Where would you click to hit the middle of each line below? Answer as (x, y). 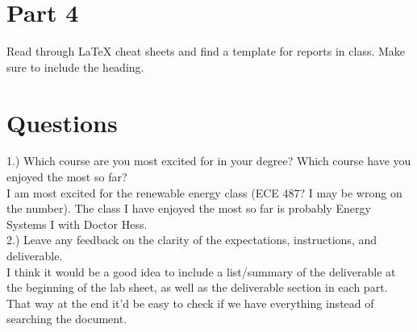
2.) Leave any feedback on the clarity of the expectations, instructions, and (192, 240)
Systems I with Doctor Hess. (77, 224)
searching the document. (67, 319)
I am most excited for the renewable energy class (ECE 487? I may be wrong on (204, 192)
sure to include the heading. (75, 66)
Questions (62, 122)
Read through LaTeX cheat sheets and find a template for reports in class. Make (206, 51)
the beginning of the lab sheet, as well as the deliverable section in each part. (197, 287)
